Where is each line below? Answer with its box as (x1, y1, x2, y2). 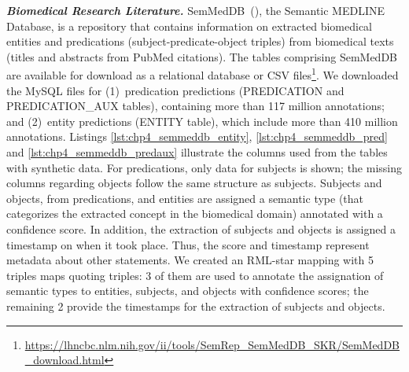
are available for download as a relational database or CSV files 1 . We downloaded (6, 64, 399, 83)
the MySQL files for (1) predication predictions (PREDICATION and (6, 82, 345, 98)
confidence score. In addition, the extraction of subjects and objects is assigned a (6, 220, 396, 237)
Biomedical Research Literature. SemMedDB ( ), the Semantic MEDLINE (6, 2, 385, 18)
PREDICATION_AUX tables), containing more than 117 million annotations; (6, 98, 385, 114)
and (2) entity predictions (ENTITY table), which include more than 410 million (6, 112, 398, 129)
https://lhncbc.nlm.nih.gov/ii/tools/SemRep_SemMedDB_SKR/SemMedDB (24, 336, 400, 352)
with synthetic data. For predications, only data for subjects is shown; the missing (6, 159, 403, 175)
